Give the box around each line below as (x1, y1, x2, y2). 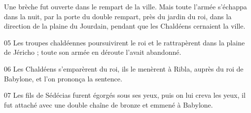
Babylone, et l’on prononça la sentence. (4, 73, 122, 83)
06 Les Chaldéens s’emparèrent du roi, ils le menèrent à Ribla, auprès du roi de (4, 63, 244, 74)
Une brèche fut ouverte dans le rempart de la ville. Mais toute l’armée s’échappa (4, 1, 247, 11)
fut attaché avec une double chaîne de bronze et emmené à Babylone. (4, 99, 213, 110)
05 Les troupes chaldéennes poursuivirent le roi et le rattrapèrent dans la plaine (4, 37, 245, 47)
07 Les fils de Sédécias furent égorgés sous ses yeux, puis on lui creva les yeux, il (4, 90, 246, 100)
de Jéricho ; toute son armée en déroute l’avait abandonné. (4, 47, 181, 57)
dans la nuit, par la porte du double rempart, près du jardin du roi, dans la (4, 11, 232, 21)
